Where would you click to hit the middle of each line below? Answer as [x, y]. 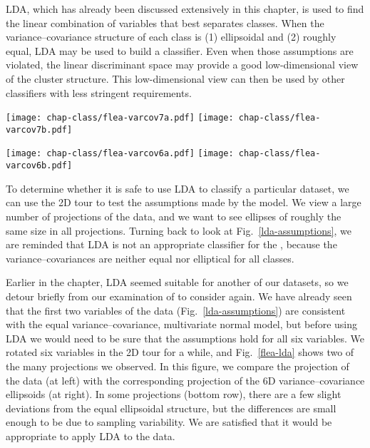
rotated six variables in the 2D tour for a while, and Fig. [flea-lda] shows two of [180, 352]
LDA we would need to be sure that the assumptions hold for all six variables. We [185, 338]
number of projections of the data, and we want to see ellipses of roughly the [174, 216]
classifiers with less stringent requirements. [99, 92]
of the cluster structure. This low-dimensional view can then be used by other [175, 78]
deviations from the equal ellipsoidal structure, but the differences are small [171, 408]
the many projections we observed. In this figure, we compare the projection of [178, 366]
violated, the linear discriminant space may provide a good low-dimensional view [182, 65]
